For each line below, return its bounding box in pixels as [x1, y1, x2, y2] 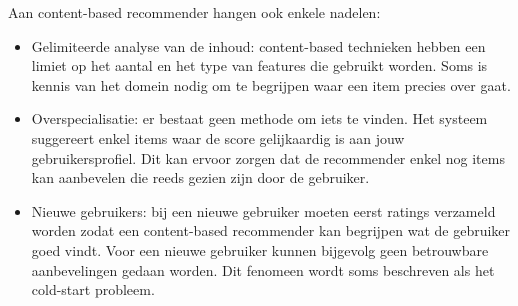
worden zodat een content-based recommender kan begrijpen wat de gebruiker [31, 220, 511, 241]
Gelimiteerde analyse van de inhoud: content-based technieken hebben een [31, 35, 486, 56]
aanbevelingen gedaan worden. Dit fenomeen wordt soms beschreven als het [31, 259, 495, 280]
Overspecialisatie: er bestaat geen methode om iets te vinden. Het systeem [31, 108, 488, 129]
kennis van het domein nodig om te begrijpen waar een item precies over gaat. [31, 74, 511, 95]
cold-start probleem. [31, 279, 155, 300]
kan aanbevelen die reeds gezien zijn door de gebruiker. [31, 167, 370, 188]
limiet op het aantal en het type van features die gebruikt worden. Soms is [31, 55, 488, 76]
